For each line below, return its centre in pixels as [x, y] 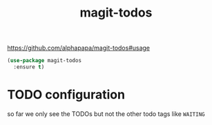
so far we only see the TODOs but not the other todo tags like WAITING [106, 114]
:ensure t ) [29, 67]
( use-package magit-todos [44, 61]
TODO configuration [66, 95]
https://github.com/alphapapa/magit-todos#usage [79, 48]
